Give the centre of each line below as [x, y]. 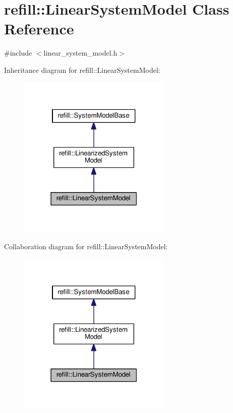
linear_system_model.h [80, 53]
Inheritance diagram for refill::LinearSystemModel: [82, 70]
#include [18, 53]
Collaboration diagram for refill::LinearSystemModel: [86, 246]
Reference [39, 29]
